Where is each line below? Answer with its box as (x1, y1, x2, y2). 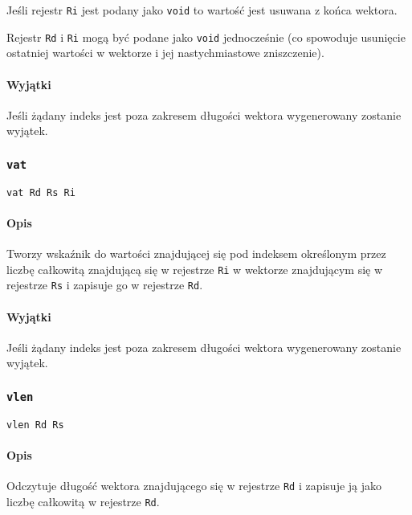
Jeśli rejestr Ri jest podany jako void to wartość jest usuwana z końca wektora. (6, 2, 398, 18)
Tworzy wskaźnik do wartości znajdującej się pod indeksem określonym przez (6, 245, 386, 262)
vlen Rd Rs (6, 419, 64, 431)
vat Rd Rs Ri (6, 186, 75, 198)
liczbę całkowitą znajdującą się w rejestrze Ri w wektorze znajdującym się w (6, 260, 383, 277)
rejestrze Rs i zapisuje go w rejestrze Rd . (6, 276, 203, 293)
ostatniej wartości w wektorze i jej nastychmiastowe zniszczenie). (6, 44, 324, 61)
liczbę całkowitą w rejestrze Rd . (6, 493, 160, 509)
